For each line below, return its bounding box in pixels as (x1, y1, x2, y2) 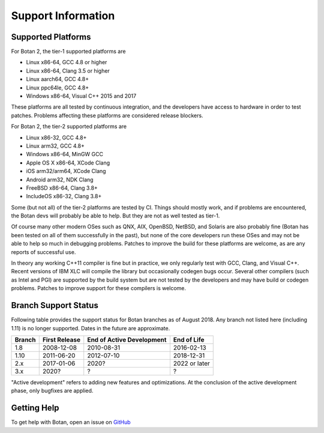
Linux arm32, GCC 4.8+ (26, 142, 85, 150)
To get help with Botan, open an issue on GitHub (11, 419, 131, 426)
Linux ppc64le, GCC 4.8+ (26, 84, 89, 91)
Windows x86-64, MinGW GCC (26, 151, 103, 158)
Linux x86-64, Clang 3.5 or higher (26, 67, 110, 74)
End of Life (173, 335, 205, 344)
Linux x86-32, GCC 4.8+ (26, 134, 87, 141)
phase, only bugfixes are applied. (11, 387, 94, 395)
